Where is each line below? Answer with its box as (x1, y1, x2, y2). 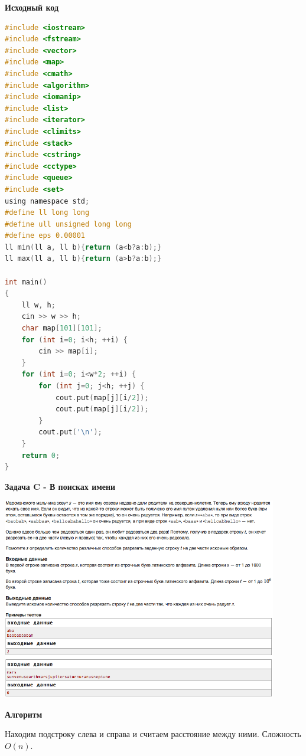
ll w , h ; (21, 300, 56, 309)
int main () (5, 277, 47, 286)
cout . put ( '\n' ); (38, 428, 102, 437)
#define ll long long (5, 208, 90, 217)
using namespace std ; (5, 197, 90, 205)
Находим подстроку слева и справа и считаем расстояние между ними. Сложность (5, 728, 301, 740)
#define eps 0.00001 (5, 231, 86, 240)
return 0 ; (21, 451, 60, 460)
